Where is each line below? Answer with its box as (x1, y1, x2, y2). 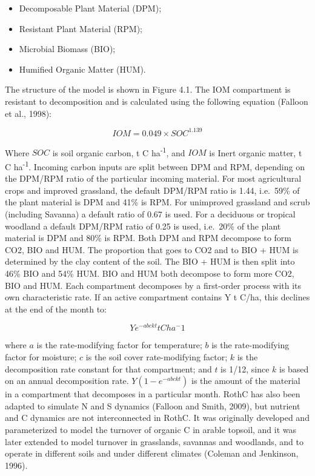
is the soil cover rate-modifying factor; (85, 350, 228, 363)
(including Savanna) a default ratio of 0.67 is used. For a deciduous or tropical (5, 207, 296, 220)
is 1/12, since (220, 362, 270, 375)
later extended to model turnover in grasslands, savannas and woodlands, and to (5, 435, 303, 448)
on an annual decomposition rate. (5, 374, 129, 387)
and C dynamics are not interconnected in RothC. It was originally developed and (5, 411, 310, 424)
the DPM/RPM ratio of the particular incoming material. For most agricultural (5, 172, 302, 185)
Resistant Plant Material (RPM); (19, 22, 143, 35)
